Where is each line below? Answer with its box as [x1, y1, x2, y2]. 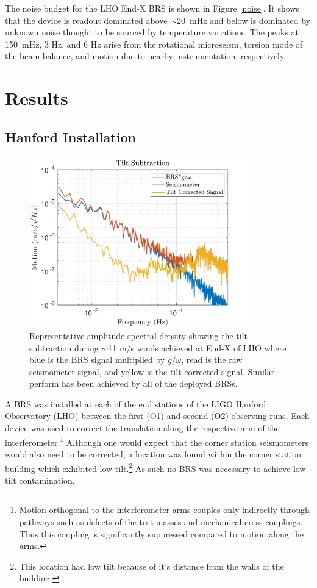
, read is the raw [181, 353, 243, 366]
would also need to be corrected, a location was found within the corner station [5, 447, 302, 460]
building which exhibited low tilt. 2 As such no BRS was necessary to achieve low [5, 460, 306, 475]
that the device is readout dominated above [5, 13, 168, 26]
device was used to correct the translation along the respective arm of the [5, 421, 280, 434]
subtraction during [29, 341, 99, 354]
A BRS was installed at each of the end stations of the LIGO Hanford [5, 397, 266, 410]
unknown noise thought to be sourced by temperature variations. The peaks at [5, 26, 299, 38]
